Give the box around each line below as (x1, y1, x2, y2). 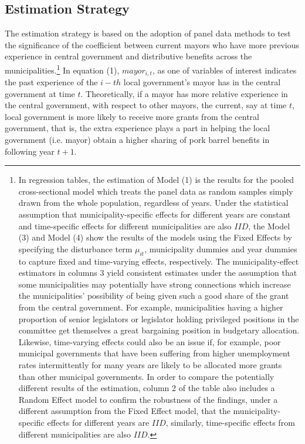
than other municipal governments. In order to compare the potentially (18, 370, 274, 382)
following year (5, 145, 55, 157)
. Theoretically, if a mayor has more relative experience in (80, 87, 288, 99)
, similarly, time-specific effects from (165, 416, 295, 428)
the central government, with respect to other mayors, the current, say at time (5, 99, 287, 111)
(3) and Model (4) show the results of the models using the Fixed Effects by (18, 231, 292, 243)
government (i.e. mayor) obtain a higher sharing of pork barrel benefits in (5, 133, 270, 146)
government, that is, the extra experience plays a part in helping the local (5, 122, 270, 134)
